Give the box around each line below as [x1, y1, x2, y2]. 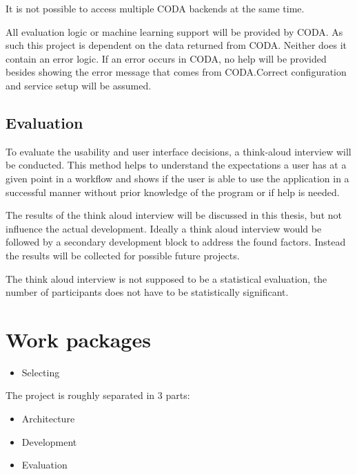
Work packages [6, 325, 151, 353]
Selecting [21, 365, 60, 379]
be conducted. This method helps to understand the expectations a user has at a [6, 158, 347, 172]
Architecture [21, 411, 75, 426]
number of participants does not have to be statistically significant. [6, 285, 289, 299]
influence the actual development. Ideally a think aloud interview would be [6, 221, 322, 235]
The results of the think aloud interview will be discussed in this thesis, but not [6, 208, 342, 222]
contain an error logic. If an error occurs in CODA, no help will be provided [6, 51, 327, 65]
